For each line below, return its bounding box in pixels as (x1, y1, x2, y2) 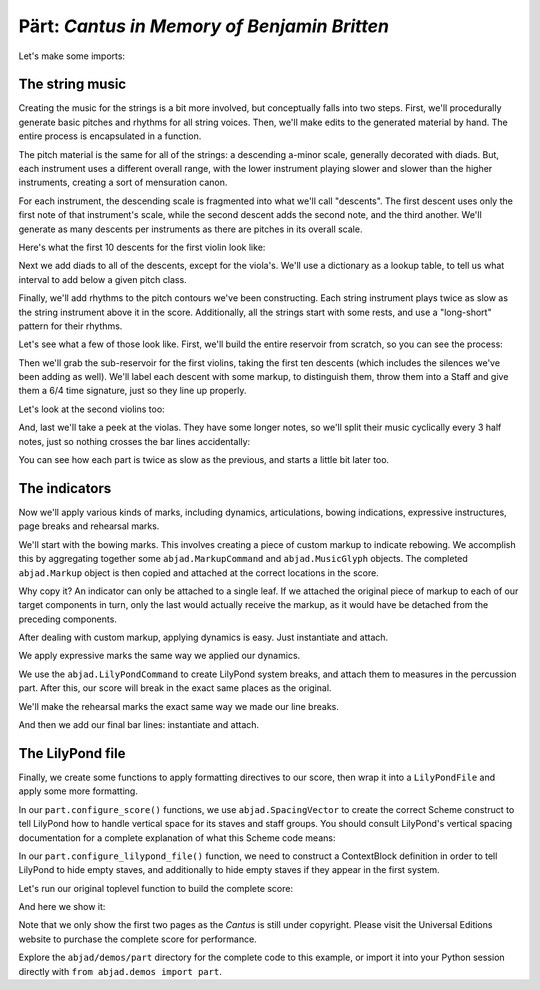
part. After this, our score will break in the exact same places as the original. (18, 682, 332, 694)
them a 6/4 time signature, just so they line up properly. (18, 385, 247, 397)
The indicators (18, 480, 112, 497)
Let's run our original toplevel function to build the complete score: (18, 882, 294, 894)
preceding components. (18, 613, 117, 625)
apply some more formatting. (18, 785, 139, 797)
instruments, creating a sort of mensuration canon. (18, 176, 228, 189)
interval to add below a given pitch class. (18, 273, 187, 285)
